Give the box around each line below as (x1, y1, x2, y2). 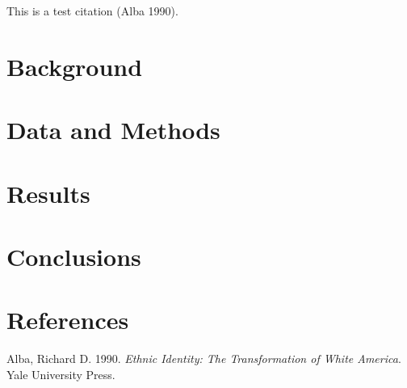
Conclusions (6, 239, 141, 272)
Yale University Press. (6, 365, 115, 382)
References (6, 303, 129, 336)
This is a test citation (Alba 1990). (6, 2, 178, 19)
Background (6, 49, 143, 82)
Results (6, 176, 90, 209)
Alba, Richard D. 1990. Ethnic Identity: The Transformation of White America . (6, 350, 401, 367)
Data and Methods (6, 113, 220, 146)
